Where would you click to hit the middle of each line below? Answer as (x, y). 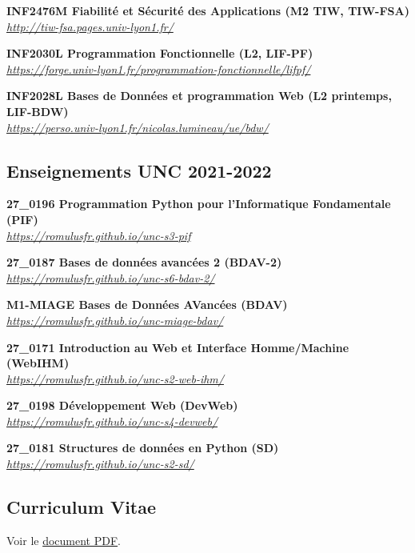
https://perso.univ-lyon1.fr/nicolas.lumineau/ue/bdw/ (138, 127)
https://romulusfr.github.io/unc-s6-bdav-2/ (111, 277)
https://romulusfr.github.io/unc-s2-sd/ (100, 464)
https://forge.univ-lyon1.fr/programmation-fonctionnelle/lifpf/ (159, 68)
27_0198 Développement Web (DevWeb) (122, 405)
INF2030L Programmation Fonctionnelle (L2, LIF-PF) (160, 53)
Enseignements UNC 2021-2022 (139, 170)
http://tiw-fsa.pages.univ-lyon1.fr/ (90, 26)
